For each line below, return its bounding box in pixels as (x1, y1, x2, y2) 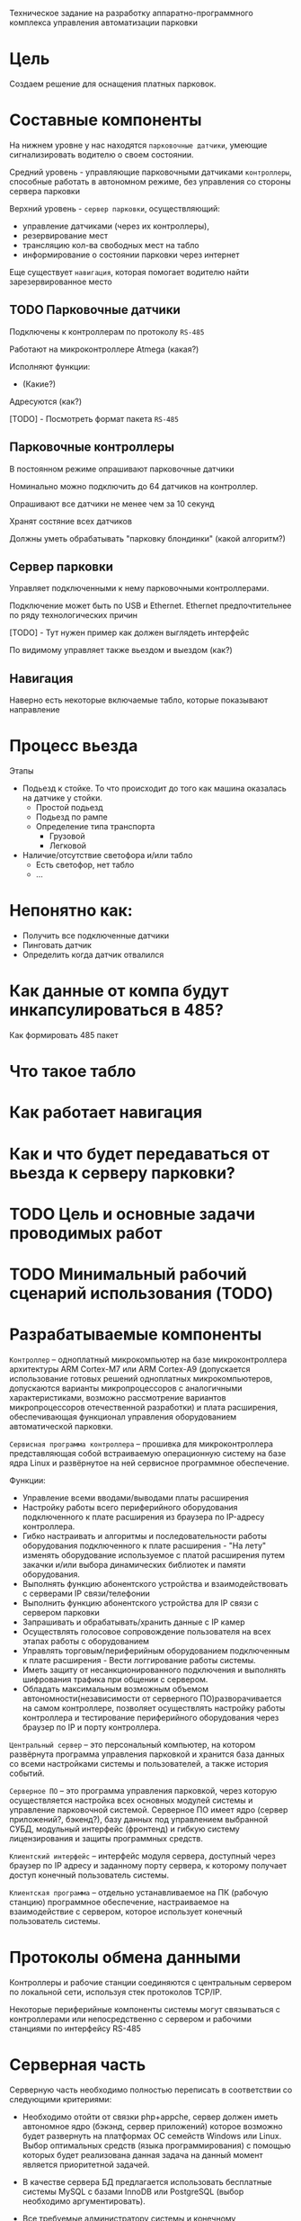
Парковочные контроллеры (9, 440, 175, 455)
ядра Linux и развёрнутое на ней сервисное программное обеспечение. (9, 1457, 290, 1468)
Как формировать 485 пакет (9, 1029, 119, 1040)
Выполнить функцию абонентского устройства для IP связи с (22, 1597, 259, 1608)
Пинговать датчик (22, 940, 93, 950)
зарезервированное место (9, 276, 112, 287)
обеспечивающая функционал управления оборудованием (9, 1411, 237, 1422)
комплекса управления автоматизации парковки (9, 17, 198, 28)
